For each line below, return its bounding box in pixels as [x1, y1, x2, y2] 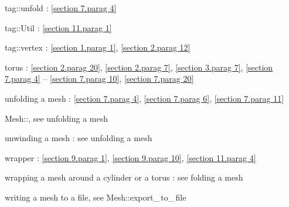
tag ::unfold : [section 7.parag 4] [5, 2, 117, 14]
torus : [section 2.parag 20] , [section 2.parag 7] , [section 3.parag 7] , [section [5, 61, 273, 73]
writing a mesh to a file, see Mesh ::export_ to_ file [5, 191, 186, 203]
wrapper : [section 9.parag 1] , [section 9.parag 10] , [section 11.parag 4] [5, 151, 256, 163]
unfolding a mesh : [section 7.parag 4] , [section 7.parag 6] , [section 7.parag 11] [5, 92, 284, 104]
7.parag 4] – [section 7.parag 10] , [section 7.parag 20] [5, 72, 194, 85]
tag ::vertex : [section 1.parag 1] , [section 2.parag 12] [5, 41, 191, 54]
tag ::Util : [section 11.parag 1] [5, 21, 112, 34]
